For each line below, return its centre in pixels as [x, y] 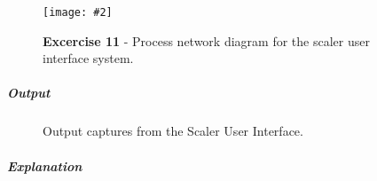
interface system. [88, 58]
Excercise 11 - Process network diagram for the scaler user [206, 40]
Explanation [45, 165]
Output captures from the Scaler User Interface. [173, 131]
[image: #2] [78, 12]
